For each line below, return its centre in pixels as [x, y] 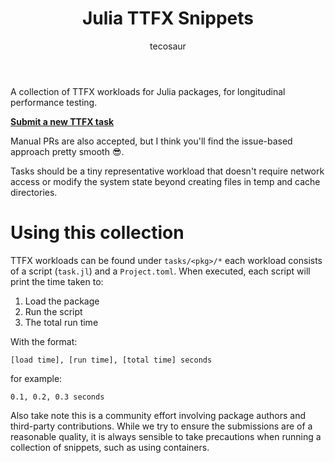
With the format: [44, 341]
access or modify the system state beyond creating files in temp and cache [165, 181]
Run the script [53, 311]
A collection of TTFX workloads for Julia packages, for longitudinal [148, 91]
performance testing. [54, 102]
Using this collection [97, 233]
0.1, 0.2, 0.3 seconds [57, 397]
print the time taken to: [57, 281]
